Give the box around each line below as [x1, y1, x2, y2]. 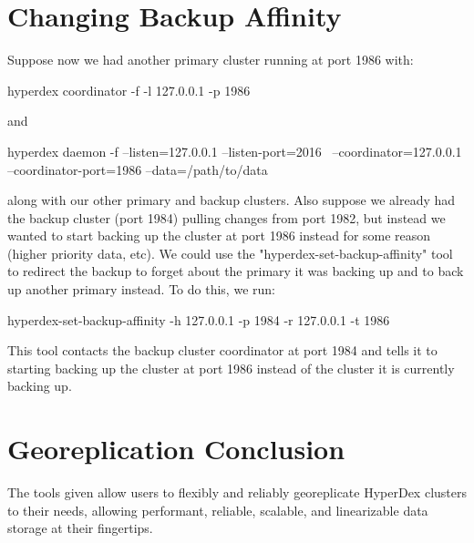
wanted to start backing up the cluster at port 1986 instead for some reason [7, 226, 431, 245]
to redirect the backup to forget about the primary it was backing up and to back [7, 261, 464, 281]
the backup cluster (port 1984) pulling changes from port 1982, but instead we [7, 208, 446, 227]
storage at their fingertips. [7, 518, 153, 538]
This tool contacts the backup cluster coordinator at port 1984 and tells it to [7, 341, 438, 360]
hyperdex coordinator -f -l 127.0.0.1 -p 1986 [7, 80, 251, 99]
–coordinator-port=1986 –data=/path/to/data [7, 159, 268, 179]
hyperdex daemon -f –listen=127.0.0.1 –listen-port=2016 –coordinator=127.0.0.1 [7, 141, 462, 160]
